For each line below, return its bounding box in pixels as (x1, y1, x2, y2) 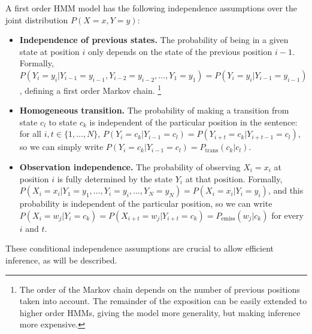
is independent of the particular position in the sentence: (89, 115, 298, 128)
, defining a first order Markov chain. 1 (19, 82, 162, 96)
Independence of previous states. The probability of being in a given (19, 33, 289, 46)
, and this (268, 184, 304, 197)
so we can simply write (19, 140, 104, 153)
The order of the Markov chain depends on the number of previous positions (19, 283, 300, 295)
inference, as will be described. (5, 253, 117, 266)
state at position (19, 45, 80, 57)
